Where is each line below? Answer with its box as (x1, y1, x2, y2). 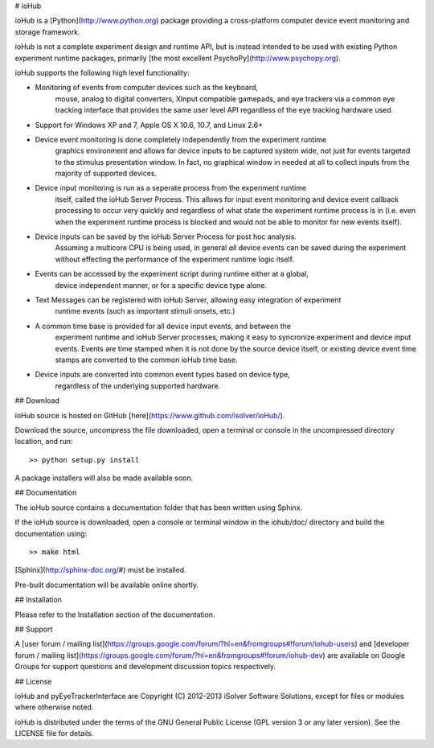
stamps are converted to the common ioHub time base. (55, 355, 238, 364)
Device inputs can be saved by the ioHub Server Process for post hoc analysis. (35, 232, 297, 241)
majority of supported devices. (55, 169, 157, 179)
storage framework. (14, 27, 80, 36)
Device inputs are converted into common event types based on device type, (35, 370, 291, 380)
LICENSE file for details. (14, 729, 94, 738)
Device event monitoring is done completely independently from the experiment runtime (35, 134, 327, 144)
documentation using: (14, 528, 88, 538)
